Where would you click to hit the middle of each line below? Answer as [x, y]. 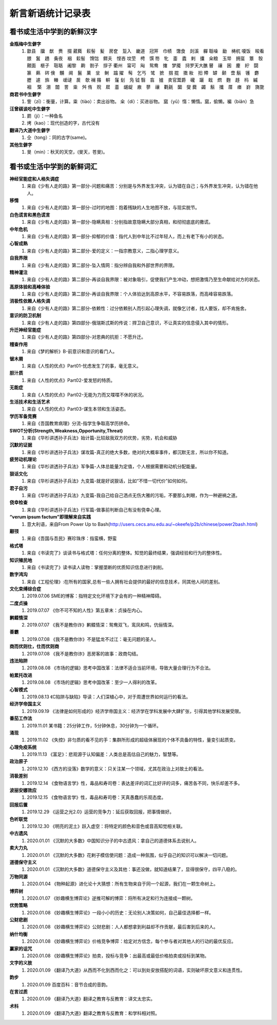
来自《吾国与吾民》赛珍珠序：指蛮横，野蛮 [72, 538]
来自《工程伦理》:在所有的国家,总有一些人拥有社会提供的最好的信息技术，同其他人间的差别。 [125, 581]
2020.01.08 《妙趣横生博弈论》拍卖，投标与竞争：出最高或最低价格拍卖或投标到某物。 [118, 956]
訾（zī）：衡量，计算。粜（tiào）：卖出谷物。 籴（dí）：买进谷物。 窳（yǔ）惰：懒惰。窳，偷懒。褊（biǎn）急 [141, 102]
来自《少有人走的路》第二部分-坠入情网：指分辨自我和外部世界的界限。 [102, 265]
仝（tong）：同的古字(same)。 [58, 138]
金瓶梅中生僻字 [25, 44]
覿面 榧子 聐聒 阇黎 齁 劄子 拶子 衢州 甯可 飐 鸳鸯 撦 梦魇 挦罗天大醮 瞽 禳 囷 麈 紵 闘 [143, 66]
